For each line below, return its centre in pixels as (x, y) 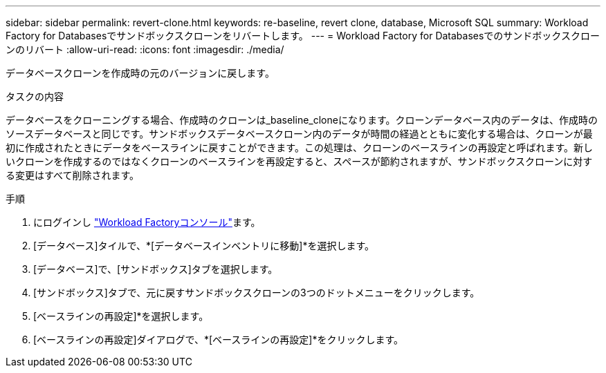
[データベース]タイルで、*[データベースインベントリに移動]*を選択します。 (204, 246)
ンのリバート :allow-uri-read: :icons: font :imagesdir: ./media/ (145, 49)
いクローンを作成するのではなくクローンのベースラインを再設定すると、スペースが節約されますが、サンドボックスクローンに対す (299, 161)
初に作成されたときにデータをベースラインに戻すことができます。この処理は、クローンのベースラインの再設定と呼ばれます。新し (300, 147)
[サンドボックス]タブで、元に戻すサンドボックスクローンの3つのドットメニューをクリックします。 (257, 293)
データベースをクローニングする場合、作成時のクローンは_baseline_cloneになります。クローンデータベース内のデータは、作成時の (302, 120)
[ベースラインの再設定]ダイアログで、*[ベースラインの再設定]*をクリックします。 (219, 339)
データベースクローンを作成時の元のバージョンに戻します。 (140, 73)
